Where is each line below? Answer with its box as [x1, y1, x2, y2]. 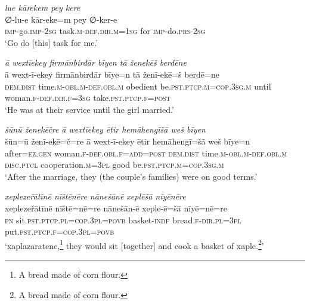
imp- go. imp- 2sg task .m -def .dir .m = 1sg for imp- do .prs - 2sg [5, 24, 206, 37]
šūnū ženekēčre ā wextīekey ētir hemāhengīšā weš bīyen [5, 123, 206, 136]
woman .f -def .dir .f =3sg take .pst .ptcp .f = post [5, 91, 171, 104]
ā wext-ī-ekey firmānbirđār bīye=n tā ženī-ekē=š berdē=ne [5, 67, 219, 80]
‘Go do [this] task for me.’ [5, 36, 98, 48]
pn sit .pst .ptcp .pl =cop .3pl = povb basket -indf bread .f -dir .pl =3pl [5, 213, 241, 226]
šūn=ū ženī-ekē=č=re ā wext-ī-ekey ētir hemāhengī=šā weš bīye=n [5, 134, 250, 147]
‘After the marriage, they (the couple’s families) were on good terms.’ [5, 170, 258, 182]
